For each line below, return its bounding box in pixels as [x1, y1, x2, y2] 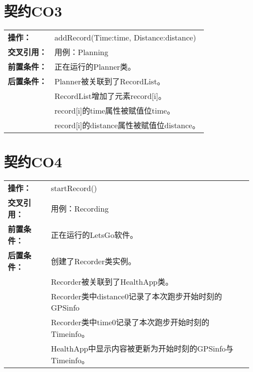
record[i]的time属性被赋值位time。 [54, 105, 175, 117]
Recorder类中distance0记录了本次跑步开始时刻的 [51, 291, 222, 302]
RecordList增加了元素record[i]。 [54, 90, 166, 102]
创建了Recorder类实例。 [51, 255, 136, 267]
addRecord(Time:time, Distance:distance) [54, 31, 196, 43]
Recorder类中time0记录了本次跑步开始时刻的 [51, 316, 210, 328]
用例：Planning [54, 46, 108, 58]
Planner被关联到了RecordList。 [54, 76, 165, 87]
